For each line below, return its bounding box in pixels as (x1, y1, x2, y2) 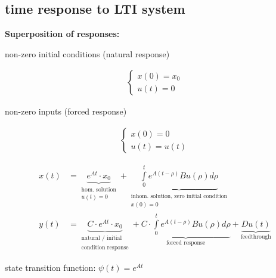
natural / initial (81, 235, 122, 242)
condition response (81, 244, 129, 251)
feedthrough (240, 233, 271, 240)
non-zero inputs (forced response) (5, 105, 127, 118)
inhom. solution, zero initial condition (131, 193, 228, 200)
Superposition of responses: (5, 27, 120, 40)
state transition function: (5, 261, 96, 274)
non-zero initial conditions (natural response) (5, 47, 170, 60)
